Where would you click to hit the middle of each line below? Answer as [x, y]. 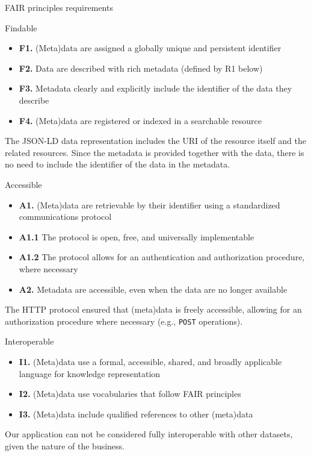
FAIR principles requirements [59, 7]
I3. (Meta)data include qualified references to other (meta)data [136, 414]
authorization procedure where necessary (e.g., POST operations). [124, 321]
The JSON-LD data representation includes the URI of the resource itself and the [155, 141]
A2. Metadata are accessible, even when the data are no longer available [153, 289]
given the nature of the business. [65, 445]
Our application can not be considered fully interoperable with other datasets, [149, 434]
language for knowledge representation [90, 373]
